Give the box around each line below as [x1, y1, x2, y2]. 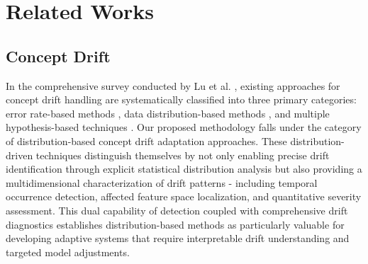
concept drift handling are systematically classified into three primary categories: [6, 92, 357, 107]
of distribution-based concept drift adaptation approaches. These [6, 133, 287, 148]
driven [6, 147, 33, 162]
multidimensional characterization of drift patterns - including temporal [6, 175, 318, 190]
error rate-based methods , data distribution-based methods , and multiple [6, 105, 330, 120]
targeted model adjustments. [6, 244, 130, 259]
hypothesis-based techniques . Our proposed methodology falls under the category [6, 120, 362, 134]
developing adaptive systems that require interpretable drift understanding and [6, 231, 350, 246]
